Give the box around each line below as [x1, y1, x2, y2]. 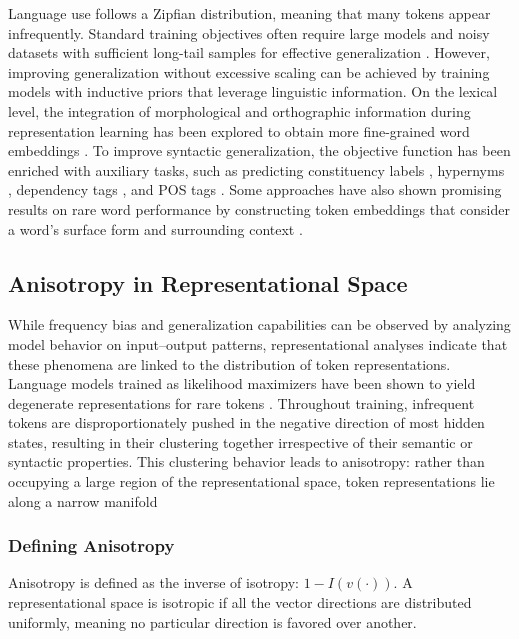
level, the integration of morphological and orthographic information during [8, 100, 471, 121]
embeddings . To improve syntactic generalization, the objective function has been [8, 140, 511, 161]
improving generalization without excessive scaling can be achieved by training [8, 61, 490, 82]
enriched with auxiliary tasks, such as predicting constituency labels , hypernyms [8, 159, 505, 180]
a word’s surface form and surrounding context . [8, 218, 303, 239]
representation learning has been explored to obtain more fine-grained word [8, 120, 470, 141]
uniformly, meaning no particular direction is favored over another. [8, 611, 417, 632]
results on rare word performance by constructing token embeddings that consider [8, 198, 510, 219]
